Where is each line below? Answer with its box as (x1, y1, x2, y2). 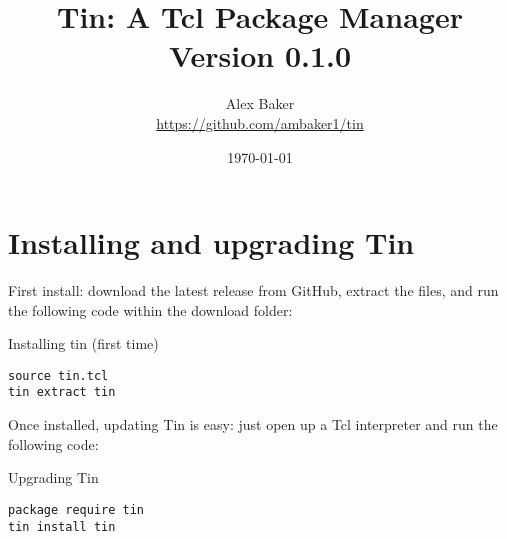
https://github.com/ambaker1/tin (156, 112, 364, 133)
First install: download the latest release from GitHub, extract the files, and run (8, 280, 499, 301)
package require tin (8, 502, 145, 517)
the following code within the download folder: (8, 299, 293, 320)
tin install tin (8, 519, 116, 534)
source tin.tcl (8, 368, 109, 383)
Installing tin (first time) (8, 333, 159, 354)
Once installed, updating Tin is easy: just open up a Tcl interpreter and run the (8, 414, 498, 435)
